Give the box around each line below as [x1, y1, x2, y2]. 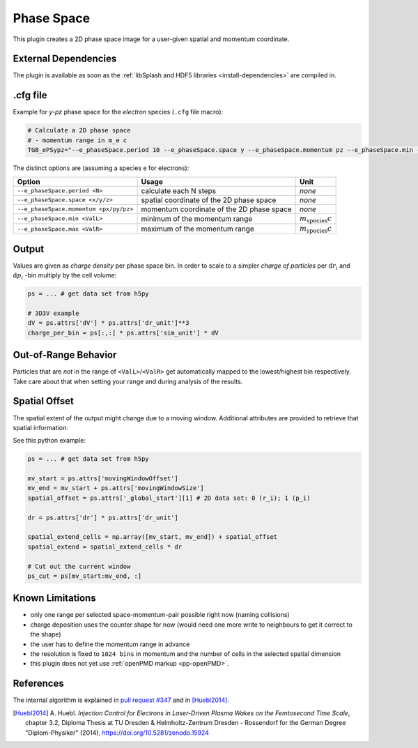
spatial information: [13, 423, 69, 432]
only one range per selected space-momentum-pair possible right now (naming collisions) [30, 611, 290, 619]
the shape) [30, 630, 62, 639]
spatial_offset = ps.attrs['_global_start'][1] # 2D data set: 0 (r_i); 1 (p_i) [27, 494, 311, 502]
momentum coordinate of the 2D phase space [141, 204, 292, 214]
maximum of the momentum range [141, 224, 254, 234]
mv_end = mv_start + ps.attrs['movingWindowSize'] [27, 484, 205, 492]
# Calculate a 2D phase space [27, 126, 131, 135]
